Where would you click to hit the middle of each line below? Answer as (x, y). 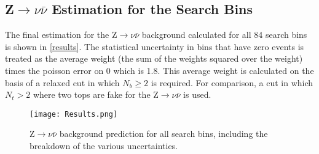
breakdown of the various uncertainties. (104, 146)
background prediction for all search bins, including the (163, 134)
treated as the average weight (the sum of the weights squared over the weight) (154, 58)
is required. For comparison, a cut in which (232, 82)
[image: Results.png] (74, 114)
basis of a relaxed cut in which (62, 82)
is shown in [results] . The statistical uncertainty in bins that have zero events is (155, 46)
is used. (197, 94)
